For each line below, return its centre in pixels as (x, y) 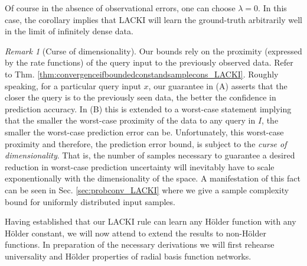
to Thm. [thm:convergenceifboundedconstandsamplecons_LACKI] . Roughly (142, 74)
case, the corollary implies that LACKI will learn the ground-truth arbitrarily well (153, 19)
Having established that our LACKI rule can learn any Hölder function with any (151, 221)
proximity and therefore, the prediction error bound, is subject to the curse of (146, 143)
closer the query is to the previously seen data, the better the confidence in (141, 97)
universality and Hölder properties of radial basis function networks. (128, 256)
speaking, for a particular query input (73, 85)
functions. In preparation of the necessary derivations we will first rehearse (140, 244)
